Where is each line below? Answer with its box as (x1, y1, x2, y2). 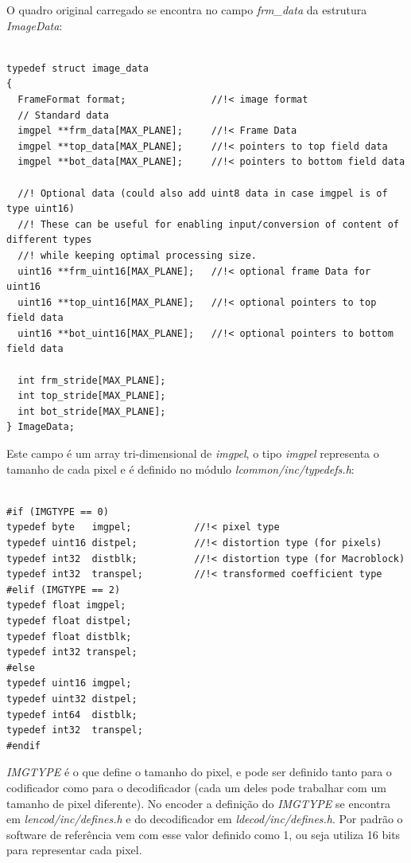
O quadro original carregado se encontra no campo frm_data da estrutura (6, 2, 367, 18)
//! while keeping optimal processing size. (17, 249, 257, 261)
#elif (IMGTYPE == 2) (6, 584, 121, 596)
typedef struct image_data (6, 62, 149, 74)
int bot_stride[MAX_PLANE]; (17, 405, 166, 417)
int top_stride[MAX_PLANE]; (17, 390, 166, 402)
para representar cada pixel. (6, 842, 142, 858)
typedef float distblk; (6, 631, 132, 642)
